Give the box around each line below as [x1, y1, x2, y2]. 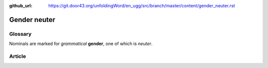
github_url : [9, 3, 32, 8]
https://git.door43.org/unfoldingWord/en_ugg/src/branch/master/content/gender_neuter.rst [48, 3, 235, 8]
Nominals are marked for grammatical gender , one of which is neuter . [9, 41, 153, 46]
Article [9, 53, 26, 60]
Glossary [9, 30, 32, 37]
